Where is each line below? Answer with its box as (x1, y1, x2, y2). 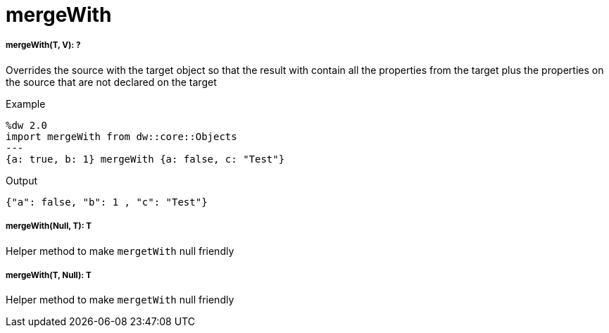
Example (6, 97, 46, 110)
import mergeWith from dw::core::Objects (6, 130, 237, 142)
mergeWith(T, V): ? (6, 40, 81, 51)
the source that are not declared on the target (6, 75, 217, 88)
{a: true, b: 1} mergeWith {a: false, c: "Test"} (6, 153, 285, 165)
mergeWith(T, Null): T (6, 270, 92, 280)
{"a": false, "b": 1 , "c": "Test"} (6, 196, 208, 208)
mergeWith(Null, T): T (6, 221, 92, 232)
